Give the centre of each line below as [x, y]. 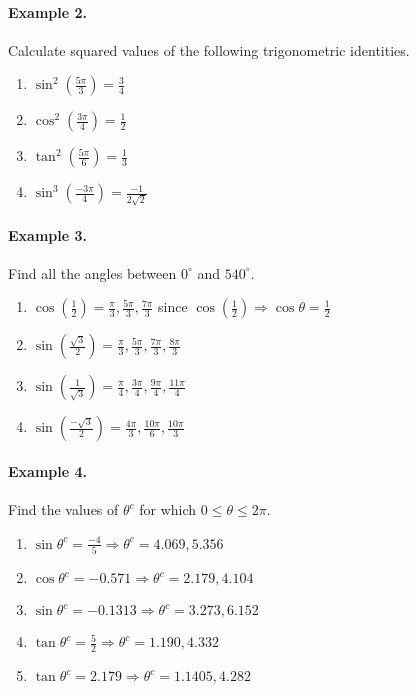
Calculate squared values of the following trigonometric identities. [209, 49]
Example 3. [47, 234]
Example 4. [47, 471]
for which [168, 509]
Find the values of [63, 509]
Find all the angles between [92, 272]
